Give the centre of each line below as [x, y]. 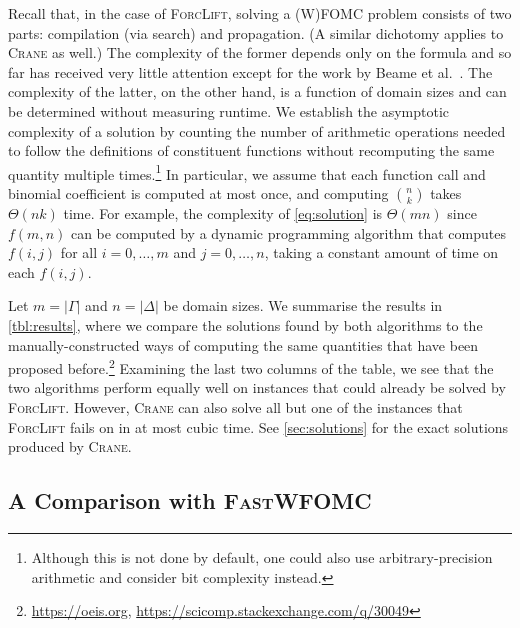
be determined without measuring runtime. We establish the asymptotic [229, 110]
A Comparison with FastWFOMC [190, 500]
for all [79, 252]
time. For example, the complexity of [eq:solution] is [223, 213]
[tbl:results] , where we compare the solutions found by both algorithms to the [245, 324]
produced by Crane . [70, 446]
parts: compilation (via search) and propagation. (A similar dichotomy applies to [256, 32]
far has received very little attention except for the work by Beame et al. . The [250, 71]
